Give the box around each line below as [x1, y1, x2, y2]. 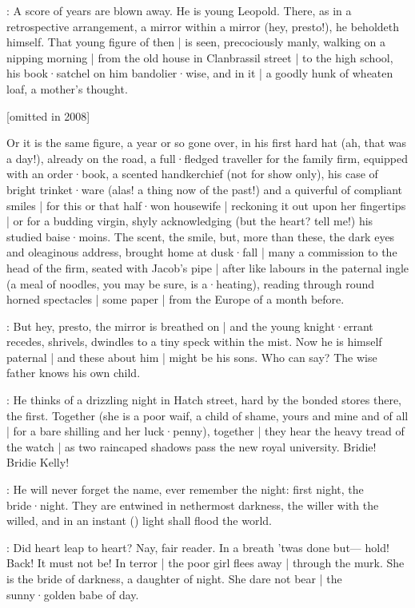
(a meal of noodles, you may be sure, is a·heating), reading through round [6, 275, 375, 292]
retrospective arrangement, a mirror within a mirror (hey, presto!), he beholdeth [6, 18, 400, 34]
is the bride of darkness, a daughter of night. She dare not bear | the [6, 570, 342, 586]
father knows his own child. [6, 364, 141, 381]
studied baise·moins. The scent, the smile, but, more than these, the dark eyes [6, 228, 395, 244]
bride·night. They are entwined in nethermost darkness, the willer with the [6, 496, 379, 513]
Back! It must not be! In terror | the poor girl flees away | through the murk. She [6, 554, 405, 571]
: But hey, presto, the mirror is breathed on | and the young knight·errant [6, 317, 373, 334]
